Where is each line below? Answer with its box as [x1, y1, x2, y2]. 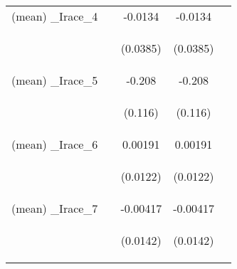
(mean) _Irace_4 [11, 8, 98, 24]
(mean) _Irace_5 [11, 72, 98, 88]
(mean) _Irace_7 [11, 200, 98, 216]
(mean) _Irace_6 [11, 136, 98, 152]
